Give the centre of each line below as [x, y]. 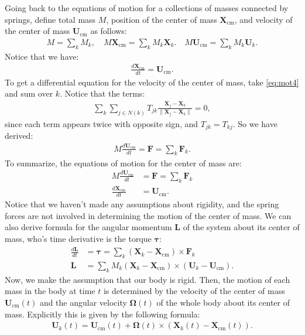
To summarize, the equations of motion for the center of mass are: [123, 163]
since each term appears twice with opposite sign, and [102, 123]
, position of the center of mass [162, 19]
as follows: [109, 31]
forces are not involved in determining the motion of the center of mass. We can [148, 215]
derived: [19, 136]
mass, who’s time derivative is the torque [78, 238]
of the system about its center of [241, 227]
